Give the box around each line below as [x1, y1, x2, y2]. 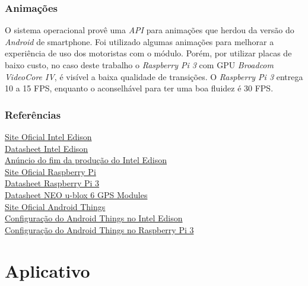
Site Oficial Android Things [5, 200, 106, 212]
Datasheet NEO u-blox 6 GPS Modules [5, 188, 148, 201]
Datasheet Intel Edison [5, 142, 88, 154]
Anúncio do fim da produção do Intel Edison [5, 154, 167, 166]
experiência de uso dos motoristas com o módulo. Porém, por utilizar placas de [5, 47, 292, 59]
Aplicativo [5, 258, 90, 282]
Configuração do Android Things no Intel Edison [5, 212, 183, 224]
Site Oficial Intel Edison [5, 131, 92, 142]
